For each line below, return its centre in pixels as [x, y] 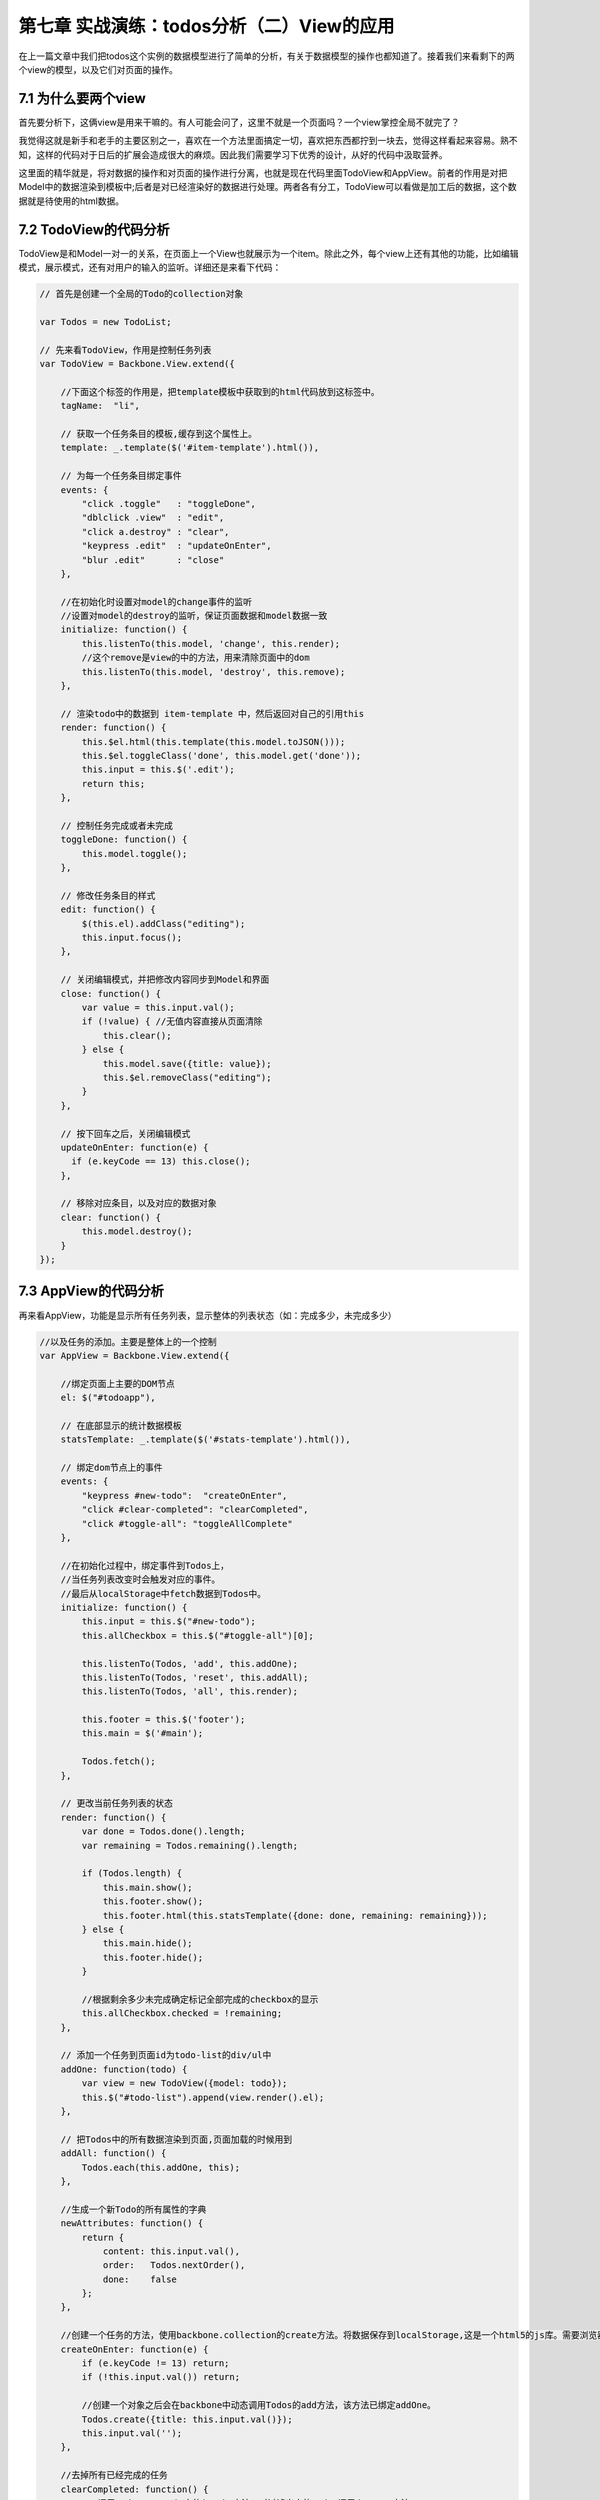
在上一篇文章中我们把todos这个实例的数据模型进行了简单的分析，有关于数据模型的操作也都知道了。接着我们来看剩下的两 [266, 56]
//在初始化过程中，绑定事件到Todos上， [145, 1565]
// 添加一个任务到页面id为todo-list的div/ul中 [166, 2055]
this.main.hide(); [148, 1943]
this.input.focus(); [132, 938]
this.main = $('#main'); [142, 1733]
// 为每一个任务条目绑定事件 [121, 476]
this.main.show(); [148, 1887]
